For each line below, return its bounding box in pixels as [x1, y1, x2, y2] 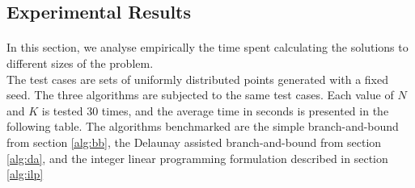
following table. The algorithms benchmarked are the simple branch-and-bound [6, 118, 399, 135]
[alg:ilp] [6, 165, 44, 182]
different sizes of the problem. [6, 54, 154, 71]
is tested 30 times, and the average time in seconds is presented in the [41, 102, 389, 119]
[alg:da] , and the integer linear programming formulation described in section [6, 149, 388, 166]
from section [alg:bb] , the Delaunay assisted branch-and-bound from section [6, 133, 382, 150]
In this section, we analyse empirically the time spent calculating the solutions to [6, 39, 409, 56]
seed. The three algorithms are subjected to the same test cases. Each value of [6, 86, 394, 103]
